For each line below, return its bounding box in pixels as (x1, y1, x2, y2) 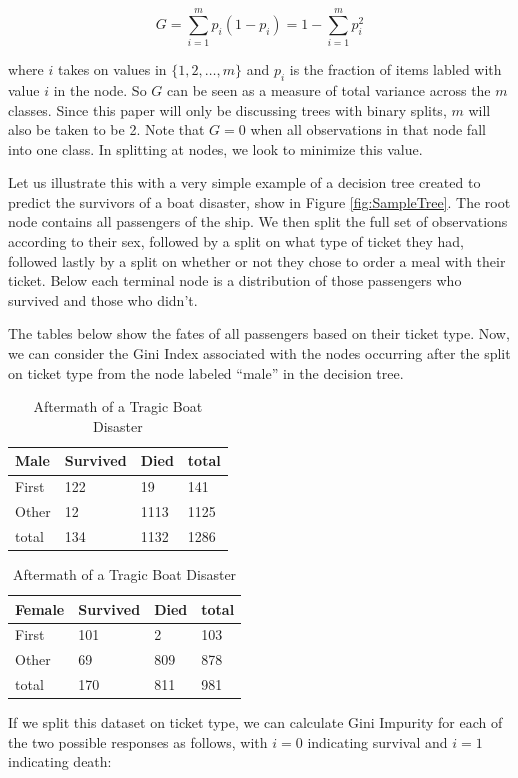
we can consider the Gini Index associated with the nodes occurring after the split (8, 343, 511, 364)
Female (15, 598, 65, 619)
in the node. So (53, 79, 147, 100)
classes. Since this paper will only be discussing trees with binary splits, (8, 99, 447, 120)
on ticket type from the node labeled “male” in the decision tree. (8, 362, 404, 383)
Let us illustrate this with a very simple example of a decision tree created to (8, 172, 481, 193)
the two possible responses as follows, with (8, 731, 268, 752)
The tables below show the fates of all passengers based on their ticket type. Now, (8, 323, 510, 344)
